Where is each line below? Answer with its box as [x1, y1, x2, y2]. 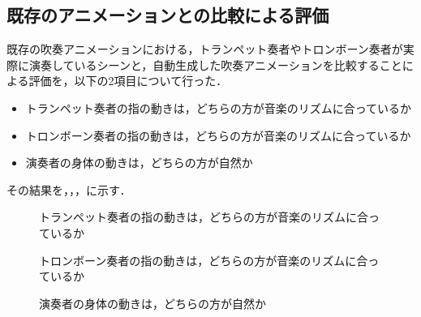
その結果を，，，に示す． [6, 181, 131, 198]
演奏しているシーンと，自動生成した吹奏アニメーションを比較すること [28, 56, 402, 73]
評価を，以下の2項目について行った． [28, 72, 228, 89]
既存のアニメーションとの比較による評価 [6, 2, 329, 28]
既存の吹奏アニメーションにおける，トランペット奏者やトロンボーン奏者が [6, 41, 403, 58]
